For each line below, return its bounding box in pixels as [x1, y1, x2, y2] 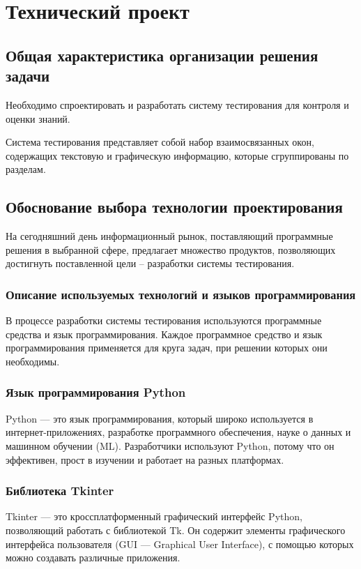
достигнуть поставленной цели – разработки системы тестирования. [6, 256, 295, 271]
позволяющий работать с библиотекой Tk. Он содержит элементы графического [6, 522, 346, 537]
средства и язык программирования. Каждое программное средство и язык [6, 326, 323, 341]
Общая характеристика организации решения [6, 44, 318, 66]
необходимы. [6, 354, 60, 368]
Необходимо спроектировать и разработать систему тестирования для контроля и [6, 97, 349, 112]
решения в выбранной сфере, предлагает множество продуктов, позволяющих [6, 242, 336, 257]
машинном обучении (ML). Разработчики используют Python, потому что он [6, 438, 335, 453]
